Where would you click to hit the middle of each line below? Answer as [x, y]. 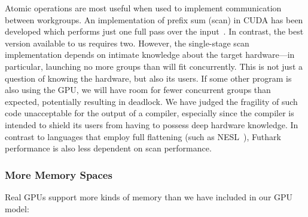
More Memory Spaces [59, 174]
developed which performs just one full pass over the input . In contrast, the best [154, 31]
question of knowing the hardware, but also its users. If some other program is [148, 78]
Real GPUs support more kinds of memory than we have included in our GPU [149, 196]
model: [17, 208]
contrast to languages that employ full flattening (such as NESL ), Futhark [143, 136]
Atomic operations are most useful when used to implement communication [143, 8]
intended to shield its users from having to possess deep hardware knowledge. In [152, 124]
